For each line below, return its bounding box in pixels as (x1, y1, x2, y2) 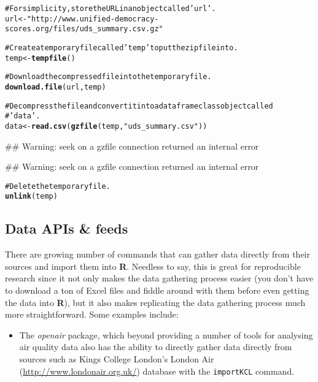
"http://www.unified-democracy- (26, 14, 159, 23)
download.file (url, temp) (5, 82, 106, 91)
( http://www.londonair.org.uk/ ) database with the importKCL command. (19, 364, 295, 377)
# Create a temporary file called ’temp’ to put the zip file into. (5, 43, 238, 52)
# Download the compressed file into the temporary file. (5, 72, 212, 82)
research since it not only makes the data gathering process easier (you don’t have (5, 272, 314, 285)
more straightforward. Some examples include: (5, 308, 179, 321)
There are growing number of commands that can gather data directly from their (5, 248, 310, 261)
